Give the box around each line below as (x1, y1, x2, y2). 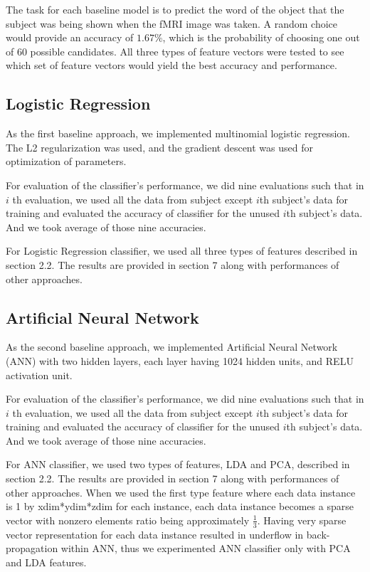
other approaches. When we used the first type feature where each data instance (6, 484, 356, 499)
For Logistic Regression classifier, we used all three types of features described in (6, 243, 358, 258)
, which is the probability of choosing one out (162, 30, 360, 45)
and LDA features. (6, 554, 87, 569)
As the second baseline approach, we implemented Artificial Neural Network (6, 339, 338, 354)
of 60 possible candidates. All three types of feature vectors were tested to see (6, 43, 344, 58)
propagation (6, 541, 58, 556)
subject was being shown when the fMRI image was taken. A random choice (6, 16, 337, 31)
